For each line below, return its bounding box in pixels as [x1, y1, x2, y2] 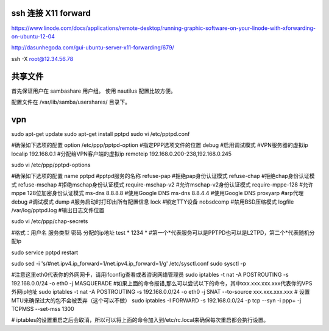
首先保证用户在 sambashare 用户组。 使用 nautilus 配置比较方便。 [11, 87, 176, 94]
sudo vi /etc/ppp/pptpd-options [11, 162, 91, 169]
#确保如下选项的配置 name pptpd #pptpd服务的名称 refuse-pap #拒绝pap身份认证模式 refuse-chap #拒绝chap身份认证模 [11, 173, 315, 180]
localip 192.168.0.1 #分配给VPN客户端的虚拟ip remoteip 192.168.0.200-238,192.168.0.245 [11, 150, 232, 157]
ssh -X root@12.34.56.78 [11, 55, 74, 62]
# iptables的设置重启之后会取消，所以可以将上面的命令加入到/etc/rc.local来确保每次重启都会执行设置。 [11, 316, 269, 324]
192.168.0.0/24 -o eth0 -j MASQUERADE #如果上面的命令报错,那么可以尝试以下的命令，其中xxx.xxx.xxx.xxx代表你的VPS [11, 279, 313, 287]
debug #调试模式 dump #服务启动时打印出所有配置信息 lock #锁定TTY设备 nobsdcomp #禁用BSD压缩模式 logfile [11, 198, 294, 205]
